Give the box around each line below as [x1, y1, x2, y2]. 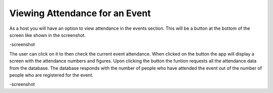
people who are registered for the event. [9, 72, 94, 78]
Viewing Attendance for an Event [9, 8, 151, 19]
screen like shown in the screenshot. [9, 32, 86, 38]
